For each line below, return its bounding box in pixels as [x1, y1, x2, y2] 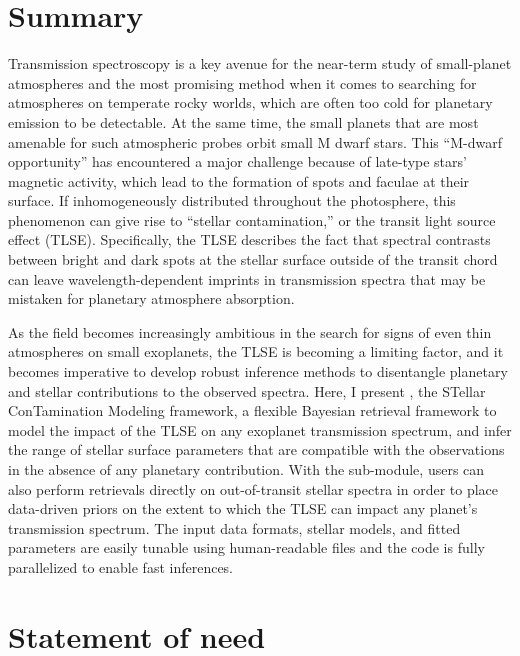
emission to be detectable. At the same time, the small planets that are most [8, 111, 479, 132]
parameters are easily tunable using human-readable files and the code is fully [8, 537, 485, 558]
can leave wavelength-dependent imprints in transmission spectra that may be [8, 268, 486, 289]
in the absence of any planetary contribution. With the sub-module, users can [8, 459, 485, 479]
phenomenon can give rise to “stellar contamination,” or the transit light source [8, 209, 496, 230]
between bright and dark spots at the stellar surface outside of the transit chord [8, 249, 498, 270]
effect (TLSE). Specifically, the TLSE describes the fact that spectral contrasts [8, 229, 491, 250]
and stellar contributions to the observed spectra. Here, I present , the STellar [8, 380, 486, 401]
